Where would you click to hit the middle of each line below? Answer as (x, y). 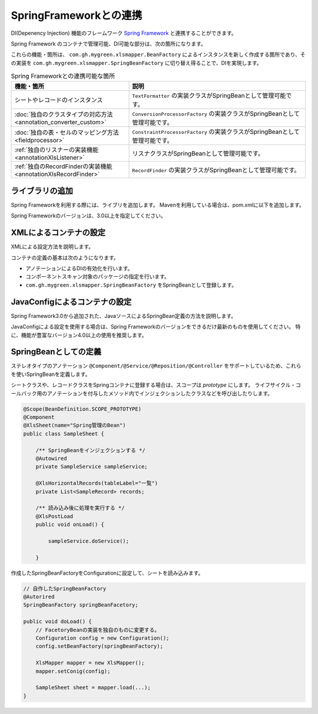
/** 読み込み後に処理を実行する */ (80, 508)
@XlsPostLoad (54, 516)
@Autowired (51, 458)
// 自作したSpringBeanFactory (65, 588)
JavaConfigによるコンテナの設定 (71, 302)
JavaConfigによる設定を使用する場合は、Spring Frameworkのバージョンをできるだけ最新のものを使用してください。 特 (156, 327)
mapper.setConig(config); (73, 671)
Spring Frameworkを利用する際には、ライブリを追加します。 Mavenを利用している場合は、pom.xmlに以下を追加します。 (158, 205)
